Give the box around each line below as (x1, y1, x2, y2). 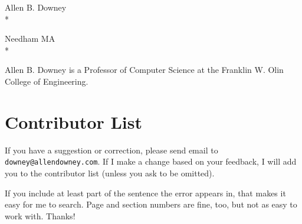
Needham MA (5, 32, 55, 45)
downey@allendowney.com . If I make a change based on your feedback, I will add (5, 155, 297, 168)
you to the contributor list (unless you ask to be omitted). (5, 166, 215, 179)
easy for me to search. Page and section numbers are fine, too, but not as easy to (5, 198, 297, 210)
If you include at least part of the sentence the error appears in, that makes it (5, 186, 286, 199)
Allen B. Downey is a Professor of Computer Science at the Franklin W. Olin (5, 63, 284, 76)
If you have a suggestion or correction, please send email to (5, 143, 218, 156)
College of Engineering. (5, 75, 88, 87)
